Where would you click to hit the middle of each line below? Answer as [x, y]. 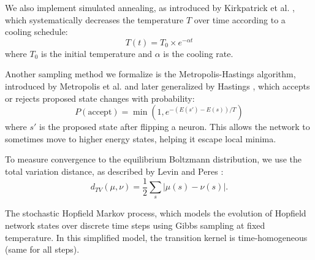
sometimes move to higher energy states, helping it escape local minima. [141, 138]
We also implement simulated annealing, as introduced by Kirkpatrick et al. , [150, 7]
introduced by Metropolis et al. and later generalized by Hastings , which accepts [157, 86]
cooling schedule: [36, 32]
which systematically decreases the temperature [94, 19]
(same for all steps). [42, 249]
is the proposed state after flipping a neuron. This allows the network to [175, 127]
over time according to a [240, 19]
